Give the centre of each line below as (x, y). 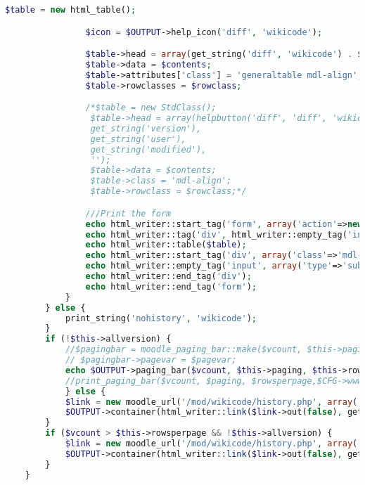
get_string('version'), (146, 128)
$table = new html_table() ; (71, 10)
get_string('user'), (138, 139)
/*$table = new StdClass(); (151, 108)
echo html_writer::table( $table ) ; (166, 245)
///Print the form (128, 213)
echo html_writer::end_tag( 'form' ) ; (171, 286)
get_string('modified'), (148, 149)
